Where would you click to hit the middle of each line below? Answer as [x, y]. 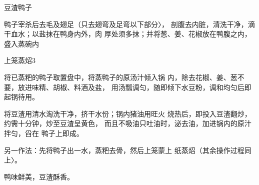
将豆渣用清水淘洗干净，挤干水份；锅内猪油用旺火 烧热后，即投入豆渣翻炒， [128, 113]
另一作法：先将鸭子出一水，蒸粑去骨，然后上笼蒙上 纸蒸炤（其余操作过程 [124, 150]
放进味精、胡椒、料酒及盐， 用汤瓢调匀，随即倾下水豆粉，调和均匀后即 [134, 87]
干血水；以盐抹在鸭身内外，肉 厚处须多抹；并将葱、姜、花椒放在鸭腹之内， [128, 34]
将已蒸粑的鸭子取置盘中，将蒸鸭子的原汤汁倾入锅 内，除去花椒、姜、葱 [121, 77]
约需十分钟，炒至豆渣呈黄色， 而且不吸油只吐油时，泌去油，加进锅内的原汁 [128, 123]
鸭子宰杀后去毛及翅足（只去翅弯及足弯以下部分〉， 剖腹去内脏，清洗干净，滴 [129, 24]
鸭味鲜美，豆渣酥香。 [39, 176]
